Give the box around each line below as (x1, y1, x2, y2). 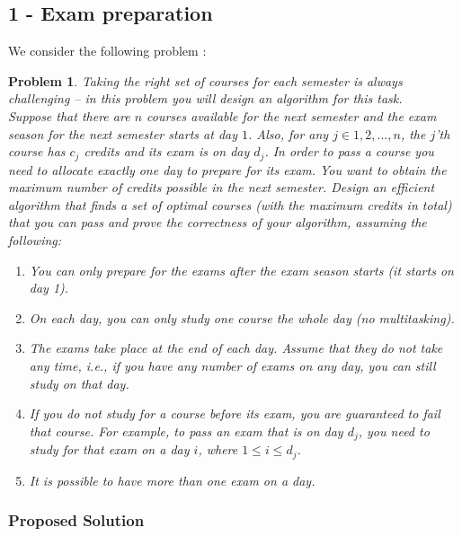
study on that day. (29, 373, 129, 392)
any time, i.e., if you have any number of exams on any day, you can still (29, 356, 436, 374)
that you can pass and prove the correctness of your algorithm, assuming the (8, 213, 427, 232)
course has (8, 142, 66, 161)
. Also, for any (248, 124, 329, 143)
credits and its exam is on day (84, 142, 250, 161)
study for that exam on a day (29, 440, 190, 459)
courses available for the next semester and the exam (147, 106, 437, 125)
